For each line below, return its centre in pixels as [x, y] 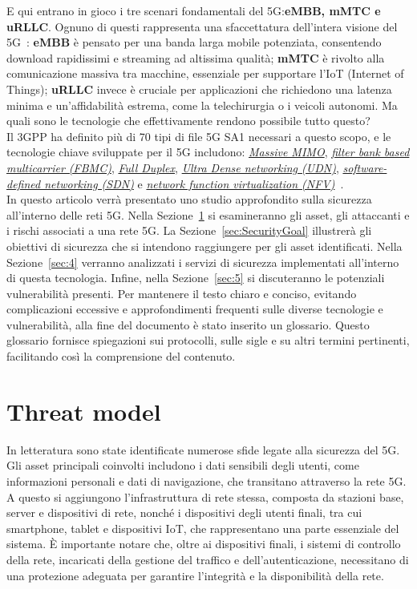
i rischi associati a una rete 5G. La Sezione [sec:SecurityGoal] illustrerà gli [189, 230]
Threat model [84, 411]
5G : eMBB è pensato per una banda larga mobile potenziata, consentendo [194, 42]
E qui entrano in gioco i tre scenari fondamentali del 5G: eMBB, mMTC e [194, 10]
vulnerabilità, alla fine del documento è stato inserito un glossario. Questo [188, 324]
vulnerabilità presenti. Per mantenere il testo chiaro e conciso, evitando [182, 293]
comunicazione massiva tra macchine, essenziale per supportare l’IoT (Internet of [205, 73]
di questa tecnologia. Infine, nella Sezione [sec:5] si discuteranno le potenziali [196, 278]
